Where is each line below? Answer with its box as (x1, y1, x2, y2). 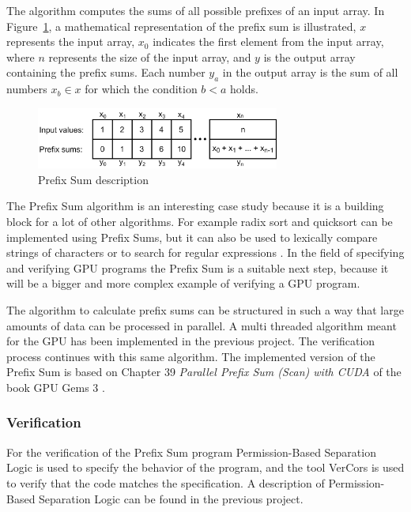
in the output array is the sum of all (222, 64, 398, 81)
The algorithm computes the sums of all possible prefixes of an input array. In (6, 2, 385, 18)
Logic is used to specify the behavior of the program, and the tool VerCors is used (6, 459, 405, 476)
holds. (230, 81, 258, 97)
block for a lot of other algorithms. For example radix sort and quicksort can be (6, 213, 393, 230)
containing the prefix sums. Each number (6, 64, 205, 81)
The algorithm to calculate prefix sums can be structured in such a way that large (6, 301, 404, 318)
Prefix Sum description (38, 171, 149, 187)
